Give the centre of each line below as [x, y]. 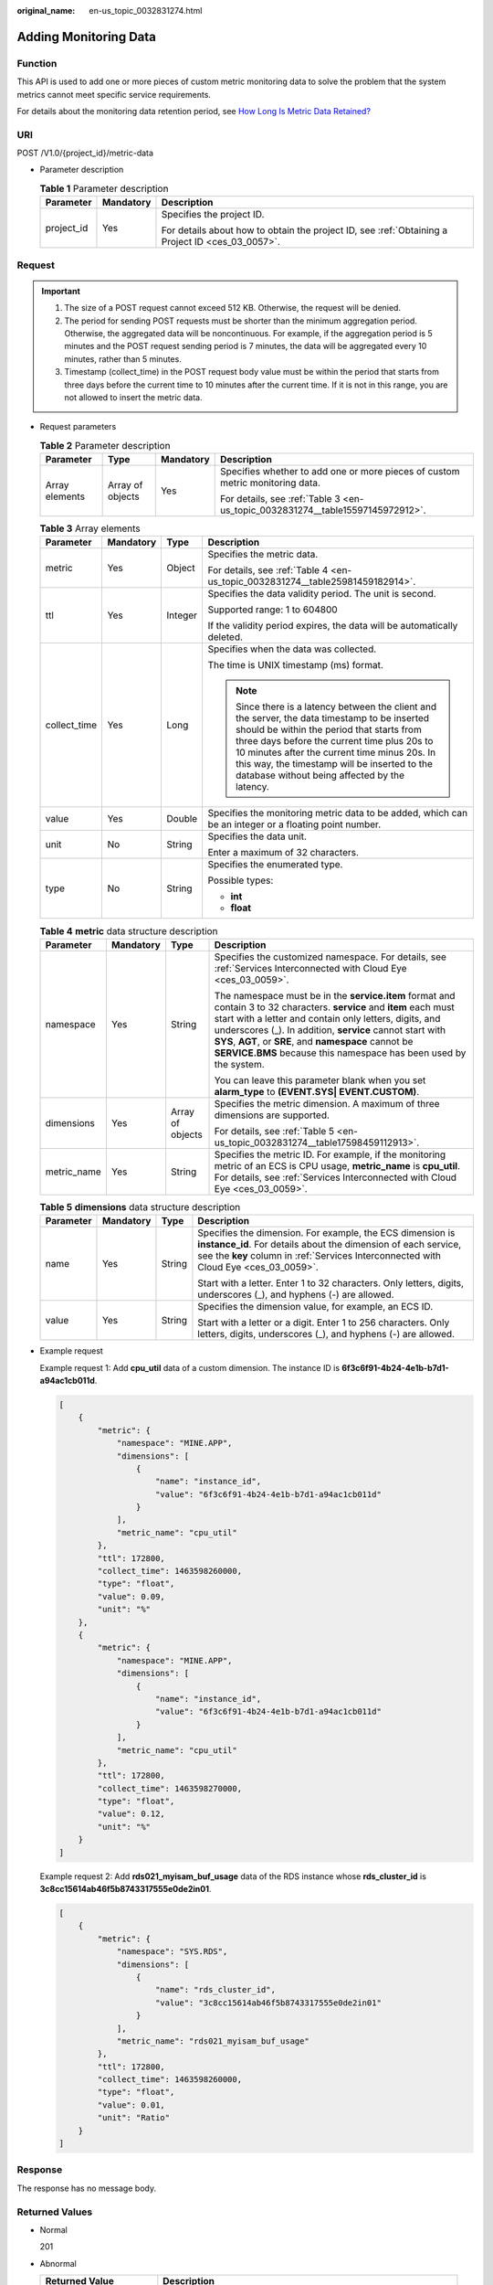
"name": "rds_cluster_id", [215, 1990]
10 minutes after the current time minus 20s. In [336, 752]
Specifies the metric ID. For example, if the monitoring [330, 1154]
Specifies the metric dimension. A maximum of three [327, 1103]
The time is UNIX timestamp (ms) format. [295, 665]
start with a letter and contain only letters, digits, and [327, 1018]
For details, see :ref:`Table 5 [274, 1131]
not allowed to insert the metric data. [133, 397]
